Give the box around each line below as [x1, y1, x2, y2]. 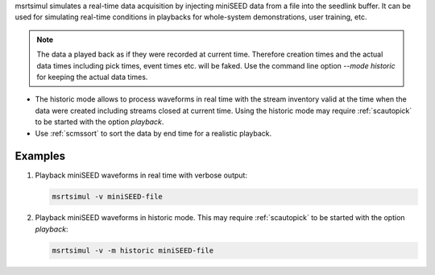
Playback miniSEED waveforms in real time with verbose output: [35, 170, 247, 181]
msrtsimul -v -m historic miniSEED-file [52, 246, 213, 255]
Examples [14, 149, 66, 163]
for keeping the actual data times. [36, 72, 148, 81]
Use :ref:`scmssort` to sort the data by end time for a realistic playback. [35, 128, 272, 138]
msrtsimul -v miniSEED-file [52, 192, 163, 202]
